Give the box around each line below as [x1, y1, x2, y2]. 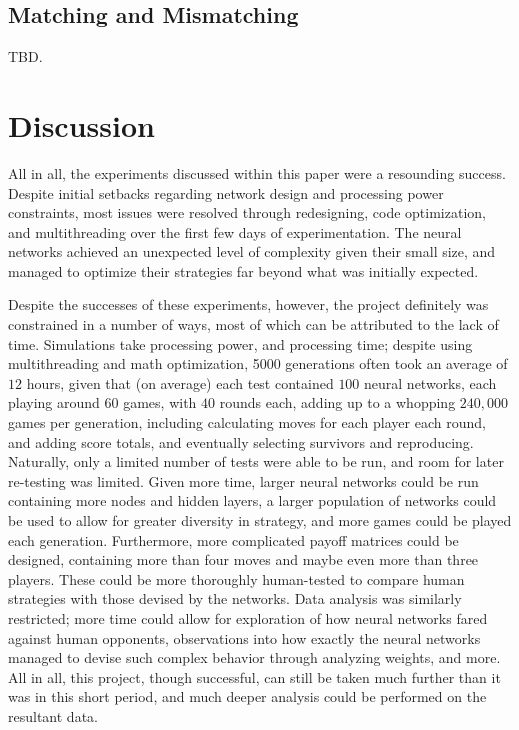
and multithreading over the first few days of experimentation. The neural [8, 221, 462, 242]
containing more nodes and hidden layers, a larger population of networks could [8, 490, 497, 511]
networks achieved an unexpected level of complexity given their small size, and [8, 241, 496, 262]
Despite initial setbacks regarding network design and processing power [8, 182, 444, 203]
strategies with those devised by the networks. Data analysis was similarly [8, 588, 462, 609]
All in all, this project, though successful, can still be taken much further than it [8, 666, 501, 687]
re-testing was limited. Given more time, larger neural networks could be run [8, 470, 479, 491]
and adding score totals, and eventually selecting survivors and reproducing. [8, 431, 474, 452]
